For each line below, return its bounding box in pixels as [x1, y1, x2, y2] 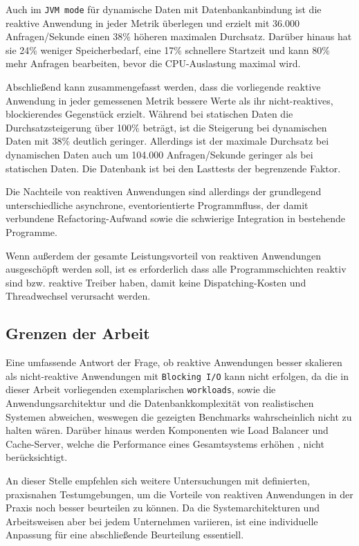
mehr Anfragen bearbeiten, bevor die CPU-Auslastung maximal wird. [6, 56, 301, 71]
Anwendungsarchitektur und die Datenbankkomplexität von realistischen [6, 396, 314, 410]
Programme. [6, 224, 57, 239]
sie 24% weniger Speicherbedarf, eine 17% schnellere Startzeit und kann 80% [6, 42, 330, 57]
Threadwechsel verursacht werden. [6, 289, 151, 303]
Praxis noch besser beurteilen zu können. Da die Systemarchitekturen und [6, 500, 320, 515]
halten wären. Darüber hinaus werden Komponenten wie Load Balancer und [6, 423, 329, 437]
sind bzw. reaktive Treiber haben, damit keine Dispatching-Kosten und [6, 275, 306, 289]
